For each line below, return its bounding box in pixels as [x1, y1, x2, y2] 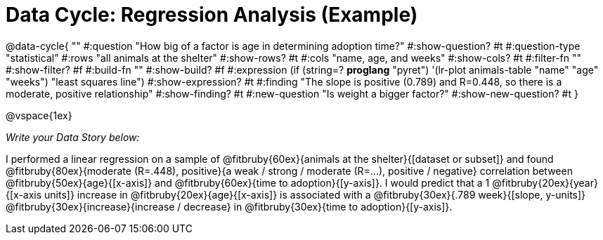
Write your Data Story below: [6, 131, 140, 143]
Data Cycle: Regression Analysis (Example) [6, 3, 418, 27]
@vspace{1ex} [6, 109, 72, 121]
